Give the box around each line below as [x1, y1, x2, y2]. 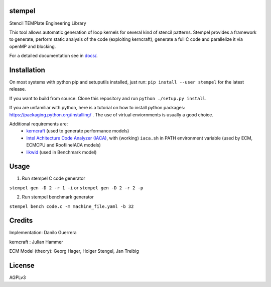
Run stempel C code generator [22, 175, 85, 181]
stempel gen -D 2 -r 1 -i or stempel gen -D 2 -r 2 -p [9, 184, 144, 191]
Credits [9, 217, 33, 225]
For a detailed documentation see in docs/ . [9, 53, 98, 59]
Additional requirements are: [9, 121, 68, 127]
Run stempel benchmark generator [22, 194, 94, 200]
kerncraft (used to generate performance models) [26, 128, 129, 134]
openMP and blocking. [9, 43, 56, 49]
